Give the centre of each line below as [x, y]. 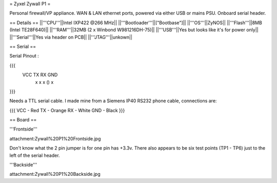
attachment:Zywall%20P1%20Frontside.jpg [55, 138]
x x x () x [44, 82]
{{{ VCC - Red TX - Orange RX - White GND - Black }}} [67, 110]
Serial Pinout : [24, 56]
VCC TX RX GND [40, 75]
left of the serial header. [35, 155]
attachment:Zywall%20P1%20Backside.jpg [55, 174]
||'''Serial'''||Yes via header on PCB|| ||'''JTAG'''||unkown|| [71, 37]
